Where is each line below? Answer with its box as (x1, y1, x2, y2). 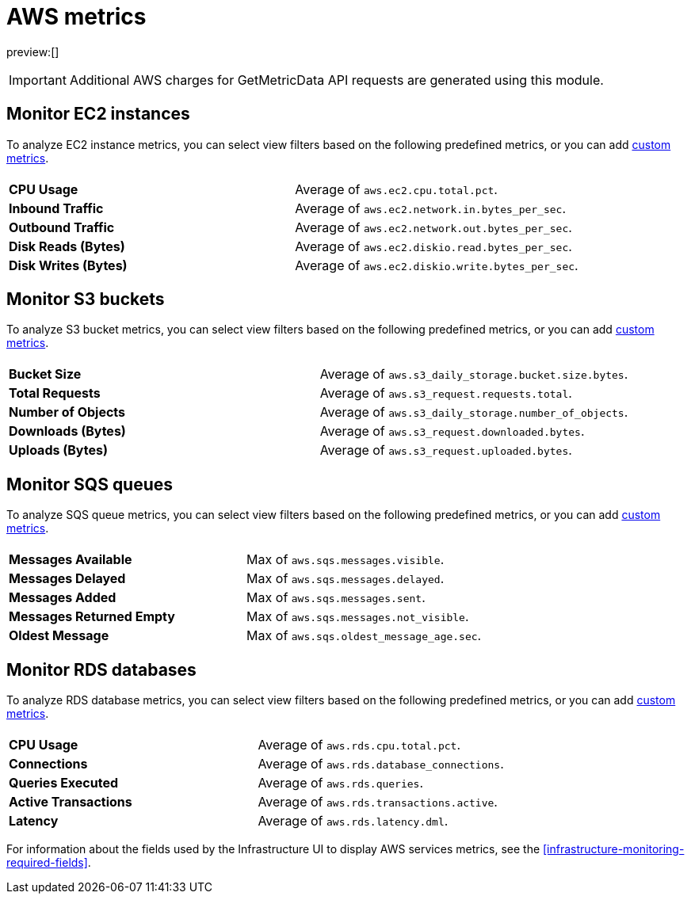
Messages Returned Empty (9, 608, 175, 625)
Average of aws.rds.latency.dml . (258, 813, 449, 829)
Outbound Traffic (9, 219, 115, 235)
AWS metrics (6, 3, 147, 30)
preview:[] (6, 44, 59, 59)
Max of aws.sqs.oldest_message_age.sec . (246, 627, 482, 644)
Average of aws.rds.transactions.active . (258, 794, 498, 810)
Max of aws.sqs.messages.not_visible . (246, 608, 469, 625)
